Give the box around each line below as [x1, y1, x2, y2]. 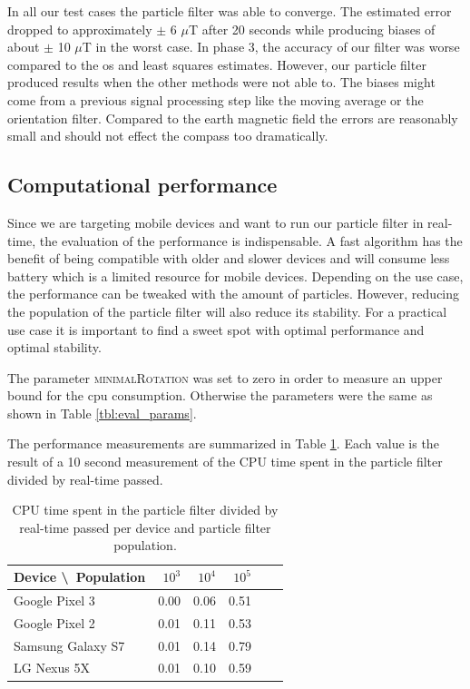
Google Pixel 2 [14, 613, 95, 632]
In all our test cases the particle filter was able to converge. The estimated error [7, 2, 452, 20]
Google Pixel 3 [14, 590, 95, 609]
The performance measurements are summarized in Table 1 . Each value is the [7, 434, 439, 453]
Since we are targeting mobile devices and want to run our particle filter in [7, 212, 424, 231]
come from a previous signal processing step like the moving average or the [7, 90, 424, 109]
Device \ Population [14, 567, 146, 586]
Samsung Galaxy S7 [14, 635, 125, 655]
